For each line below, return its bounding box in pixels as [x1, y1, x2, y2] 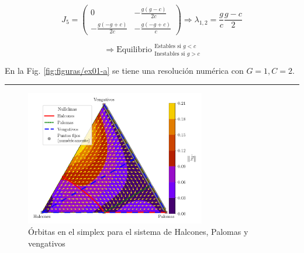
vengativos [28, 237, 65, 249]
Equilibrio [116, 45, 152, 54]
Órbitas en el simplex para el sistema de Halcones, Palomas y [28, 225, 248, 238]
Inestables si [154, 50, 185, 57]
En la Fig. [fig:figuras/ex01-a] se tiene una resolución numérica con [5, 64, 244, 76]
